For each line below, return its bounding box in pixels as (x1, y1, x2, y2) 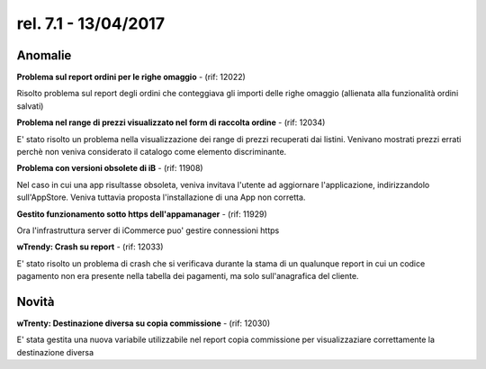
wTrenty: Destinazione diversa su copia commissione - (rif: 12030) (16, 318, 270, 328)
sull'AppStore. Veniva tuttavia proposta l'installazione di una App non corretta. (16, 192, 306, 202)
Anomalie (16, 48, 72, 63)
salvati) (16, 100, 44, 112)
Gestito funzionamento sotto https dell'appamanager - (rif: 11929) (16, 208, 267, 220)
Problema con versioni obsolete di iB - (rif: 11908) (16, 163, 203, 174)
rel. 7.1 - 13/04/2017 (16, 13, 166, 33)
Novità (16, 293, 55, 310)
